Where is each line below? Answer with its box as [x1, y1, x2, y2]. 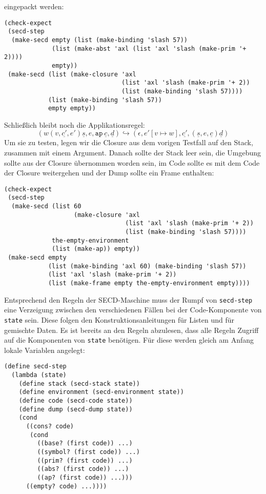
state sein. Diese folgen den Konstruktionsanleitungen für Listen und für [4, 314, 234, 325]
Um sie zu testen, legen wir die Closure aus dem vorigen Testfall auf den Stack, [4, 137, 253, 148]
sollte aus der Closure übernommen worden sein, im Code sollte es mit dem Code [4, 157, 260, 168]
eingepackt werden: [4, 1, 64, 11]
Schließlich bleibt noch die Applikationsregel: [4, 119, 145, 130]
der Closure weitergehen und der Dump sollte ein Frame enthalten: [4, 167, 214, 178]
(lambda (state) [11, 371, 67, 379]
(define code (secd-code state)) [18, 397, 133, 405]
